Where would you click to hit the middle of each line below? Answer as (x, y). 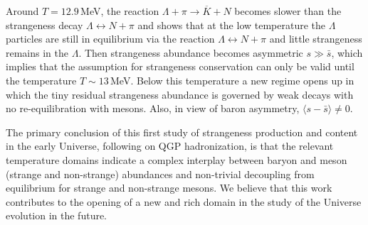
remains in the (37, 52)
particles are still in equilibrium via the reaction (110, 39)
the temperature (41, 80)
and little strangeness (316, 39)
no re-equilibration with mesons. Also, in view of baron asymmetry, (153, 108)
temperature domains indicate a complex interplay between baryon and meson (177, 159)
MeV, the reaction (120, 11)
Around (22, 11)
